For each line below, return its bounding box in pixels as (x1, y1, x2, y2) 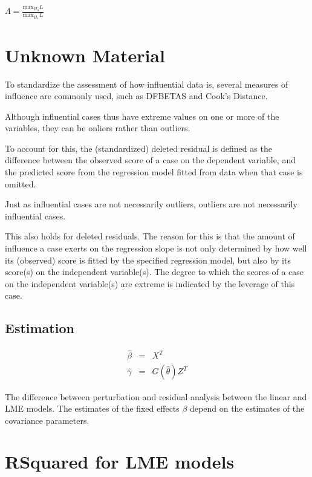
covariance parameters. (5, 414, 89, 426)
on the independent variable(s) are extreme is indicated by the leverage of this (5, 277, 295, 290)
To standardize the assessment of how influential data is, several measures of (5, 77, 288, 90)
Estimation (5, 319, 74, 337)
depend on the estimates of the (190, 402, 305, 415)
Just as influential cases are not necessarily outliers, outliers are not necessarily (5, 198, 297, 210)
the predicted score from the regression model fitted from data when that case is (5, 166, 303, 178)
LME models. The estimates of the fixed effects (5, 402, 180, 415)
